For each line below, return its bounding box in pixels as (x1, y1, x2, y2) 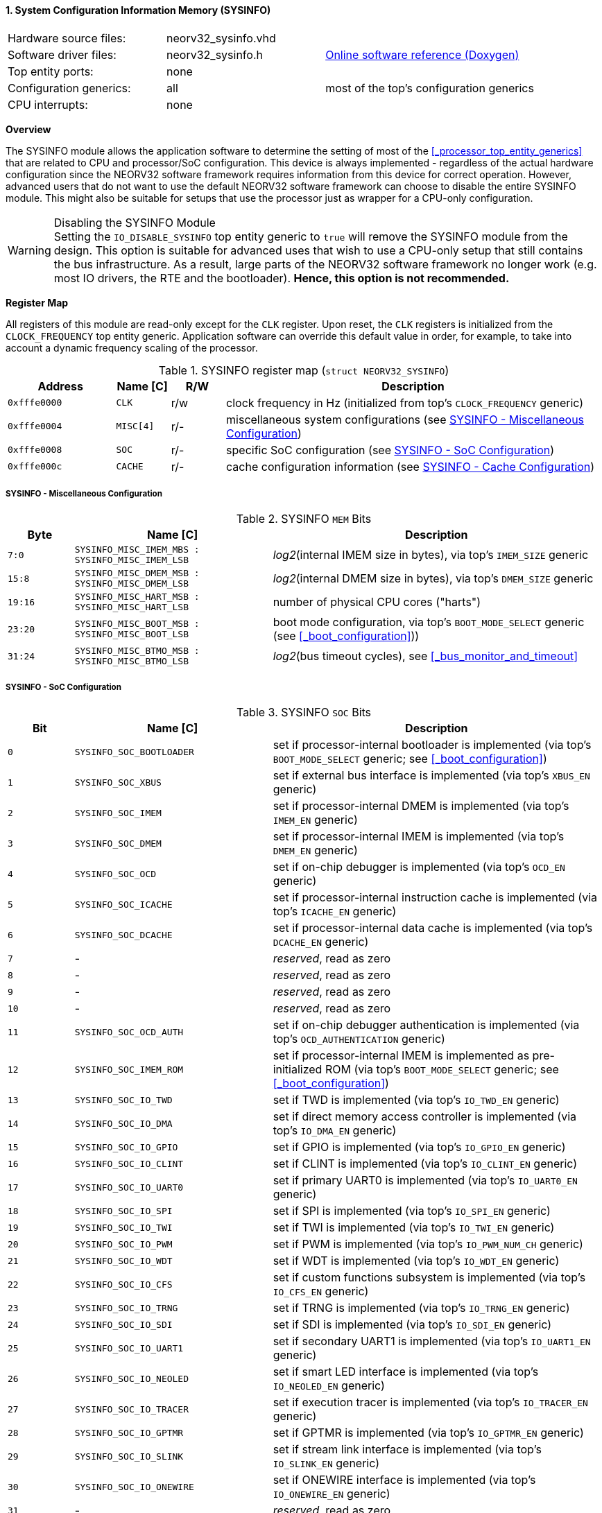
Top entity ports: (8, 64, 94, 78)
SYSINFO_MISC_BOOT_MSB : (74, 619, 200, 630)
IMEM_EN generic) (273, 813, 358, 827)
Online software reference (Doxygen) (325, 47, 519, 62)
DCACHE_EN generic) (273, 935, 369, 949)
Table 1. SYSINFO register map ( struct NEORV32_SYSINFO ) (158, 363, 449, 377)
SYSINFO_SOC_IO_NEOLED (74, 1373, 189, 1384)
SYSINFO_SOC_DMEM (74, 838, 162, 849)
